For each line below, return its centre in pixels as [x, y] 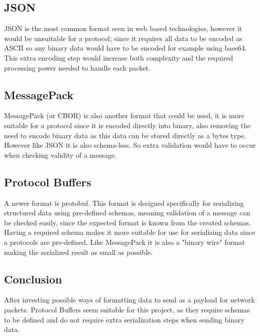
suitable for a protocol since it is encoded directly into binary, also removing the [127, 125]
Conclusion [33, 279]
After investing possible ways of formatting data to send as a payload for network [129, 300]
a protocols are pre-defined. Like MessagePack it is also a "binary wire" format [125, 242]
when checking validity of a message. [60, 154]
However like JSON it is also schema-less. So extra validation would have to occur [130, 145]
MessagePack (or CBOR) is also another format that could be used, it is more [124, 115]
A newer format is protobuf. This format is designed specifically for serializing [124, 203]
